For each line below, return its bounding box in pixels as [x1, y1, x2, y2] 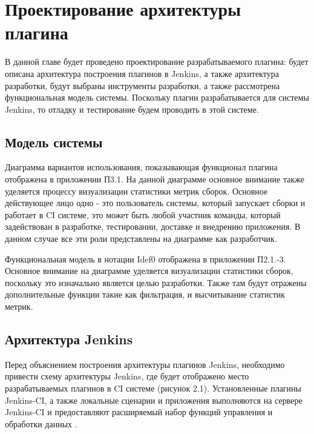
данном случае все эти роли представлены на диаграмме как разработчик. [5, 232, 277, 245]
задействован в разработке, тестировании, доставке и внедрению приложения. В [5, 220, 301, 233]
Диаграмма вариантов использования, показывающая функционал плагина [5, 161, 278, 173]
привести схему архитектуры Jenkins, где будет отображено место [5, 370, 249, 382]
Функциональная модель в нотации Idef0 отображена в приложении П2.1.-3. [5, 252, 286, 265]
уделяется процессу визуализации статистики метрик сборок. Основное [5, 184, 268, 197]
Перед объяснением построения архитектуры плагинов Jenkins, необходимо [5, 358, 285, 370]
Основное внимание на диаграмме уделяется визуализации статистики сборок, [5, 264, 293, 277]
